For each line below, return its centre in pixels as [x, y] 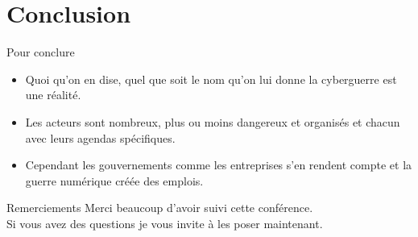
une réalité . [53, 95]
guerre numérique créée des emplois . [114, 180]
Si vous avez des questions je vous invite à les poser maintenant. [165, 223]
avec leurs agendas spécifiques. [100, 137]
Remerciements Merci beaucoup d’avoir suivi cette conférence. [160, 208]
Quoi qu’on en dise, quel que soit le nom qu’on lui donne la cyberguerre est [211, 79]
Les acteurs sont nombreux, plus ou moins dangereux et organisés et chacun [213, 121]
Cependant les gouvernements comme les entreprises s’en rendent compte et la [219, 165]
